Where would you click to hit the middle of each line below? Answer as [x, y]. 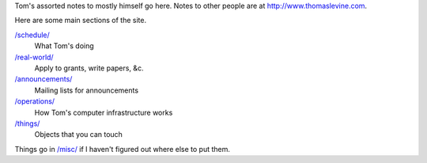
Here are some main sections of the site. [80, 21]
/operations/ [35, 101]
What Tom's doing [64, 46]
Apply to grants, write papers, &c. [89, 68]
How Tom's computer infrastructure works [104, 112]
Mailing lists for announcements [86, 90]
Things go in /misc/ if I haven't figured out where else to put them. [123, 149]
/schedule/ [32, 35]
